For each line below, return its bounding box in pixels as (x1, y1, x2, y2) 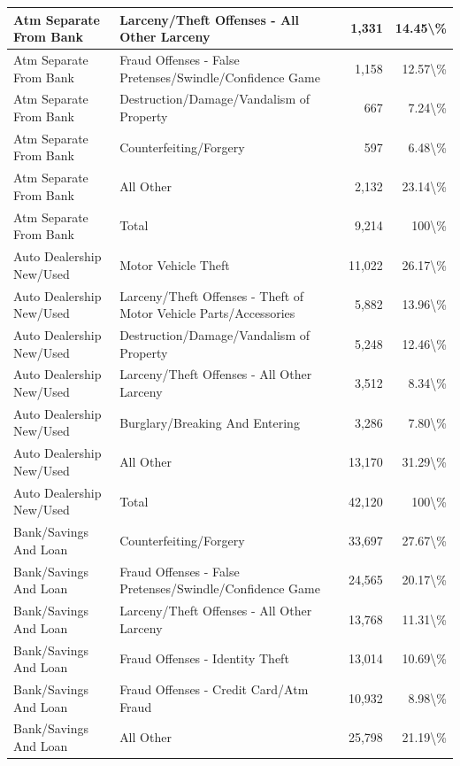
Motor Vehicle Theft (119, 255, 230, 274)
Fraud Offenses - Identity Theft (119, 649, 289, 668)
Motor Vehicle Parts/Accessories (119, 304, 295, 322)
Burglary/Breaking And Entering (119, 413, 300, 431)
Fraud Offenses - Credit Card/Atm (119, 679, 309, 698)
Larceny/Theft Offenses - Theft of (119, 286, 304, 305)
